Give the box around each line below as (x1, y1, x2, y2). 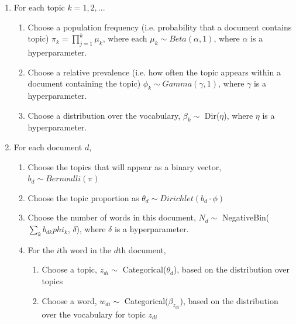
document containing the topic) (27, 77, 141, 89)
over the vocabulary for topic (42, 308, 146, 320)
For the (27, 243, 54, 256)
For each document (13, 140, 82, 153)
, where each (102, 32, 147, 44)
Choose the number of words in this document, (27, 211, 196, 223)
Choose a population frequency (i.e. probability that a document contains (27, 20, 292, 33)
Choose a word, (42, 294, 97, 306)
